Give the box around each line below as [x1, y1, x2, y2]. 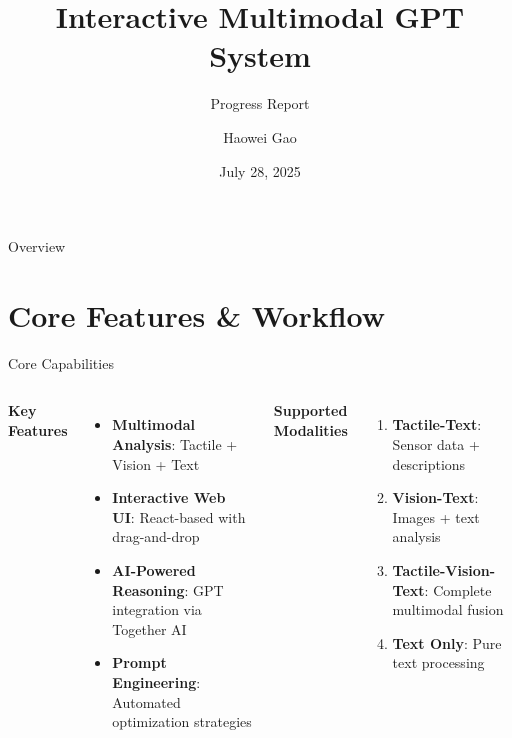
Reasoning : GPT [112, 579, 224, 600]
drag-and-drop [112, 526, 200, 547]
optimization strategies [112, 711, 252, 732]
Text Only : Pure [392, 632, 502, 653]
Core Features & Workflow [8, 294, 386, 335]
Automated [112, 691, 181, 712]
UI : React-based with [112, 506, 246, 527]
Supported [273, 400, 348, 421]
